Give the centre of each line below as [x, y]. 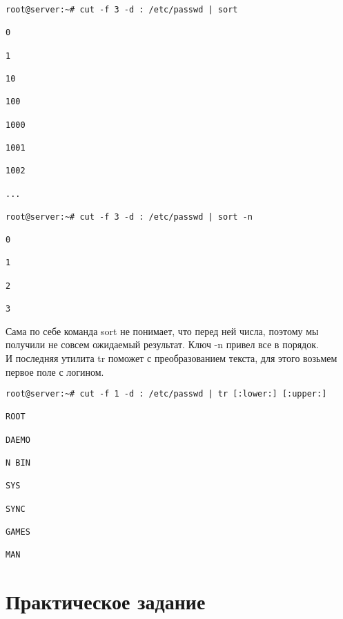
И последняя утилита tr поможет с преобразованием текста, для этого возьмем [171, 358]
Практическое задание [106, 601]
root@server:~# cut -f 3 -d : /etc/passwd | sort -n [129, 217]
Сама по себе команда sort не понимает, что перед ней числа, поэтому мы [162, 331]
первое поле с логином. [55, 371]
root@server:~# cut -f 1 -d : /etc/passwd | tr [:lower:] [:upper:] [166, 394]
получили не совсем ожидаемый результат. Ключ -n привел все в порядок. [162, 344]
